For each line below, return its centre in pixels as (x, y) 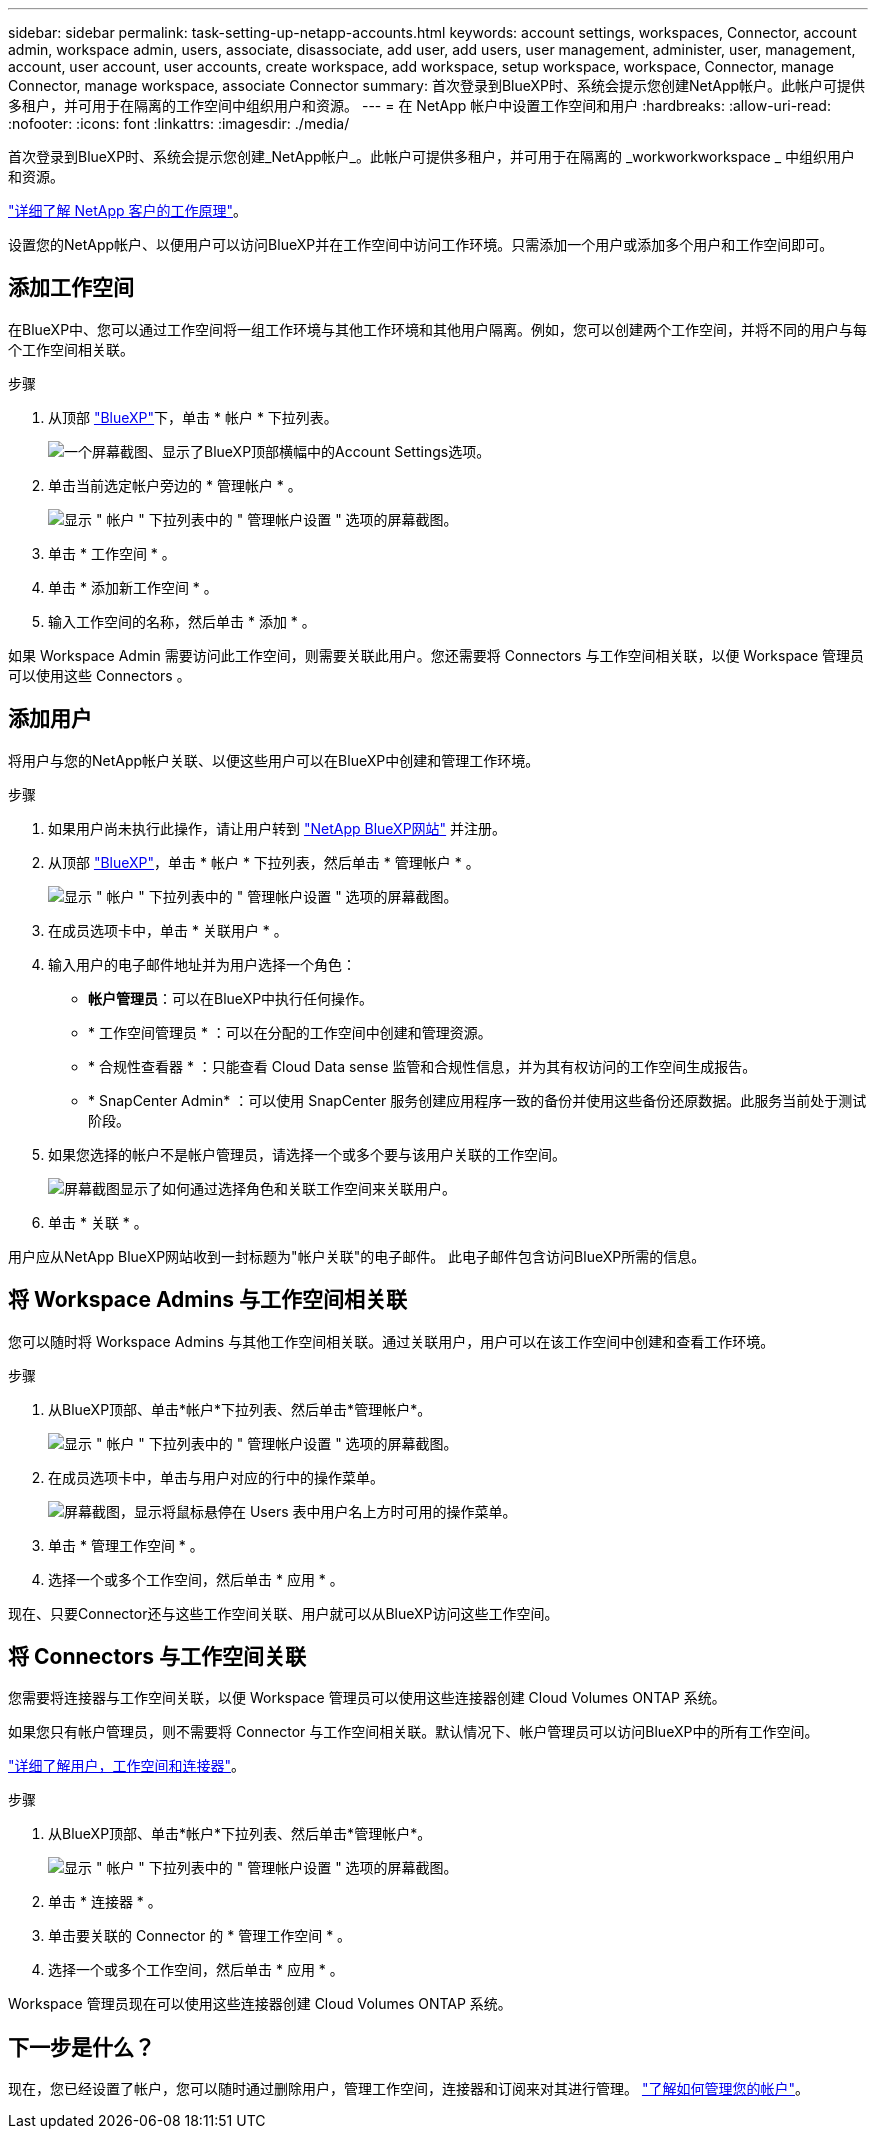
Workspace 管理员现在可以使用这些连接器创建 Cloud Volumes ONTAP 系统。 (260, 2004)
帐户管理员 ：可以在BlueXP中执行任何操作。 (231, 998)
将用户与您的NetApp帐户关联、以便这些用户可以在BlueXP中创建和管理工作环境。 (274, 760)
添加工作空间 (71, 288)
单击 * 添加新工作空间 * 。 (133, 587)
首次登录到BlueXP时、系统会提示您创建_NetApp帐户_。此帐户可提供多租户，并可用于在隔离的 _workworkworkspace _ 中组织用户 (431, 156)
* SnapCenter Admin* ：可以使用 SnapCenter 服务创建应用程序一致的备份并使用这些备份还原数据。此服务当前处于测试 (477, 1100)
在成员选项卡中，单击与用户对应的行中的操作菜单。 (216, 1477)
